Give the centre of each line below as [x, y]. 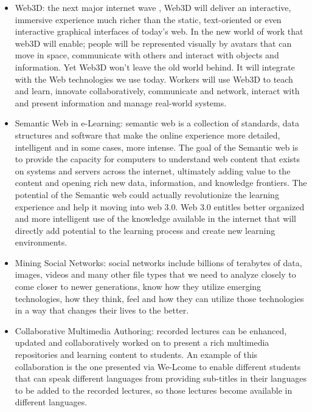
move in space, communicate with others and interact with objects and [147, 55]
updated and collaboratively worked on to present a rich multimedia [142, 342]
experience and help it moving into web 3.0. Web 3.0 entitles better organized [160, 206]
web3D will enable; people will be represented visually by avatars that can [153, 43]
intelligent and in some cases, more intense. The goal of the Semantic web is [157, 147]
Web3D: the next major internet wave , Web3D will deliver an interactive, [153, 7]
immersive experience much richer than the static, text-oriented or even [148, 19]
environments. [41, 242]
